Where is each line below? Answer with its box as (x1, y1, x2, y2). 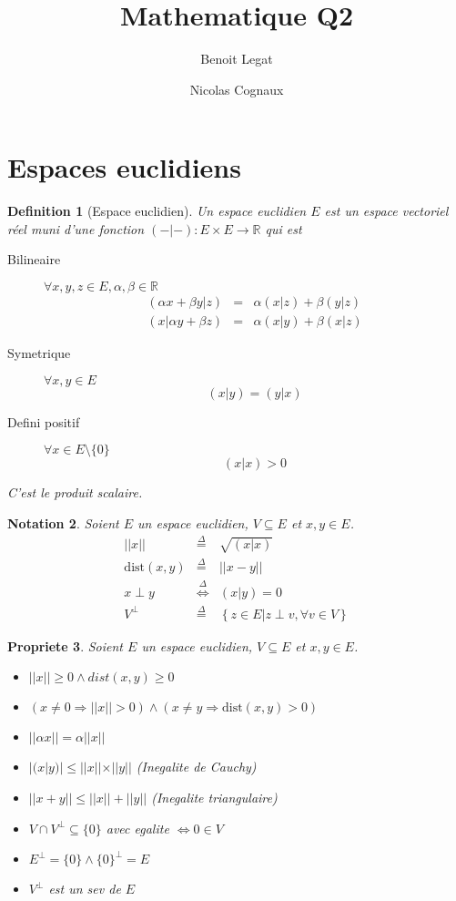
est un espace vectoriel (324, 201, 449, 220)
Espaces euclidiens (7, 148, 241, 186)
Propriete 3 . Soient (7, 636, 124, 655)
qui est (265, 219, 302, 238)
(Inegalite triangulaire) (151, 788, 278, 806)
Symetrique (7, 343, 71, 363)
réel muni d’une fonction (7, 219, 145, 238)
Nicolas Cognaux (189, 79, 284, 98)
